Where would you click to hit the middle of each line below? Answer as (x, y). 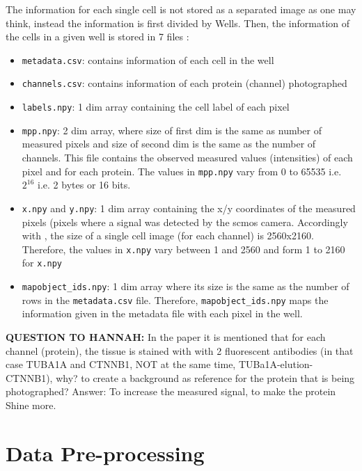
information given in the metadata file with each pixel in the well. (162, 313)
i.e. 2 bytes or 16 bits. (84, 185)
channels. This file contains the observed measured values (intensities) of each (187, 157)
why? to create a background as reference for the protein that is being (205, 377)
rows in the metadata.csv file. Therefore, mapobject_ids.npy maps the (175, 300)
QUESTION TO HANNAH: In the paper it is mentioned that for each (166, 336)
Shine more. (31, 405)
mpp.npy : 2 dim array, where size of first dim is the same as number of (172, 130)
